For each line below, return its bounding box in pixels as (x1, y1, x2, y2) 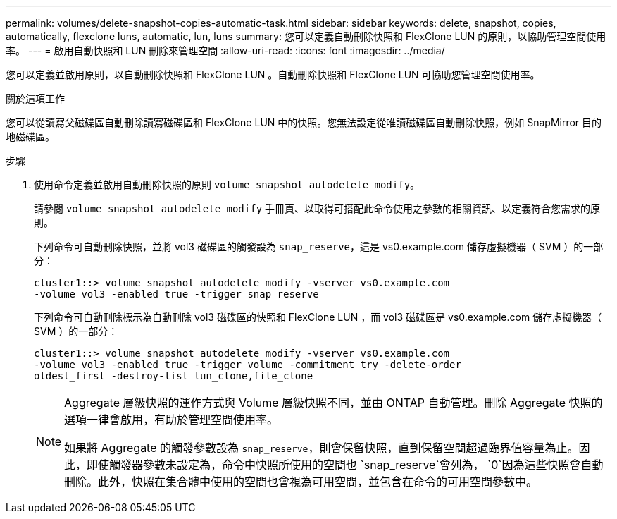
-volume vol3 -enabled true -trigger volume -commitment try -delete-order (34, 359, 461, 370)
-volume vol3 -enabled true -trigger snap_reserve (34, 288, 319, 300)
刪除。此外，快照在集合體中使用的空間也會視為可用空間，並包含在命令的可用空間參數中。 (64, 475, 538, 489)
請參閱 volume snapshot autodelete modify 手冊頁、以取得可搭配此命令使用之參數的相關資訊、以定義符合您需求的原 (34, 202, 601, 214)
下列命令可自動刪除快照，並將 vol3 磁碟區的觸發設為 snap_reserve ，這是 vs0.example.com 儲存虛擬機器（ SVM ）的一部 (34, 240, 604, 252)
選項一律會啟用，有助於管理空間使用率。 (64, 413, 279, 427)
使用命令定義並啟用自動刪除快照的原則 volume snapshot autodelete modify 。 (34, 178, 420, 190)
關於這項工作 (6, 92, 65, 104)
